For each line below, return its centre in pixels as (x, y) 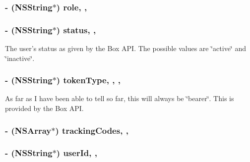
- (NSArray (28, 130)
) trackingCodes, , (92, 130)
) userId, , (77, 153)
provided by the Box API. (44, 108)
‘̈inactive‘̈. (20, 58)
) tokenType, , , (88, 80)
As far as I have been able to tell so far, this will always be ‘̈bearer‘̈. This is (120, 98)
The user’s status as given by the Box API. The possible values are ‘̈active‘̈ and (125, 48)
